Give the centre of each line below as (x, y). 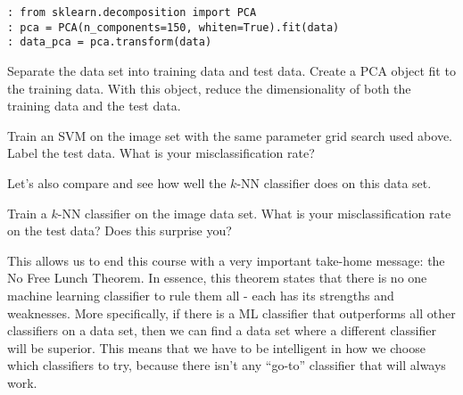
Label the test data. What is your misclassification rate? (161, 153)
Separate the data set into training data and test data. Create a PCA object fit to (231, 70)
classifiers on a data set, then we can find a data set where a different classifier (222, 330)
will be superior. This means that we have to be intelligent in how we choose (216, 347)
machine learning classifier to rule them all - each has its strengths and (201, 295)
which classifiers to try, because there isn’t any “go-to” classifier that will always (227, 365)
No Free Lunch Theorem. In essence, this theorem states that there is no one (217, 278)
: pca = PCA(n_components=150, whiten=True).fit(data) (174, 27)
